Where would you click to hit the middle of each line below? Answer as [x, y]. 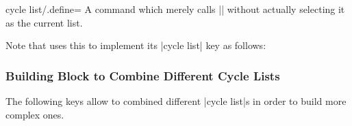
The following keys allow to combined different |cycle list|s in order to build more [176, 101]
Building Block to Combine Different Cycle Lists [143, 75]
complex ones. [35, 114]
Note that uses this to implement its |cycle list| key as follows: [136, 45]
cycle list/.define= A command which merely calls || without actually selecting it [175, 9]
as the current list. [44, 22]
